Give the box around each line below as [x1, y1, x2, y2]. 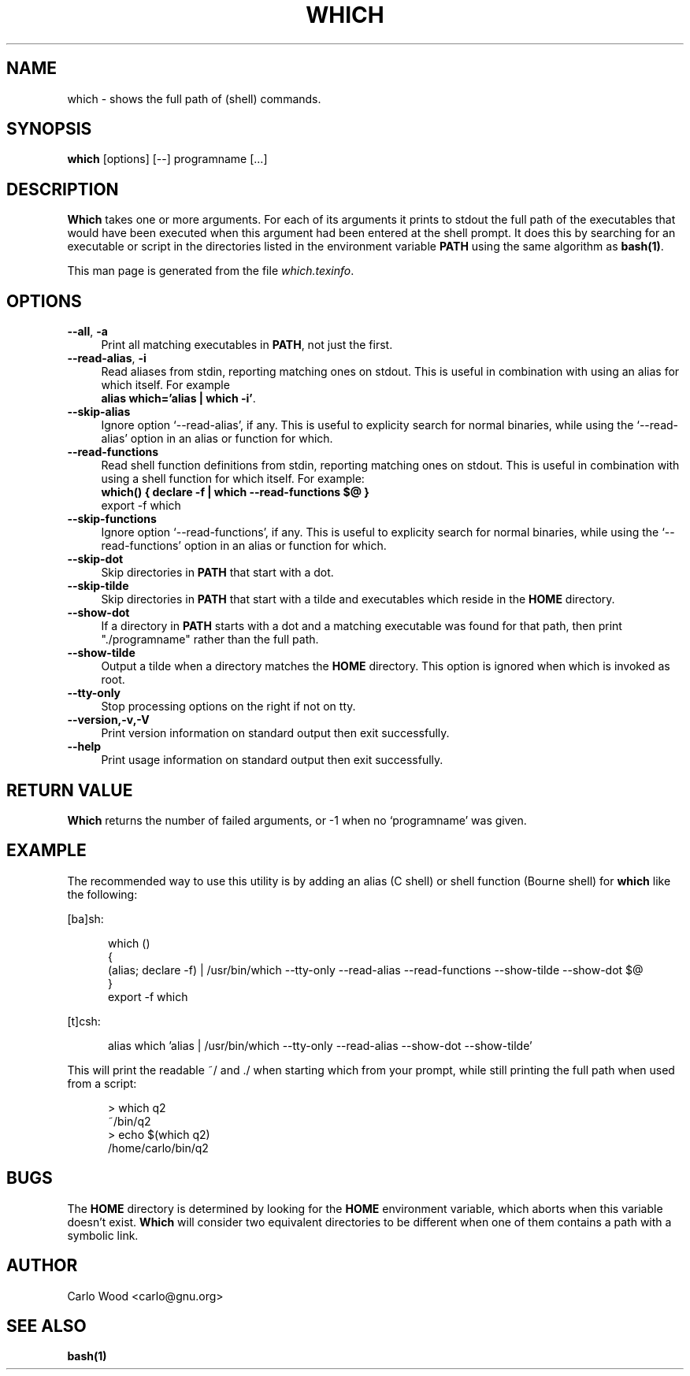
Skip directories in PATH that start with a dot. [101, 566, 334, 580]
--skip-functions [67, 512, 157, 526]
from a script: [67, 1076, 137, 1090]
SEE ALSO [6, 1315, 87, 1336]
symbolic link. [67, 1228, 139, 1242]
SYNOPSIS [6, 119, 92, 139]
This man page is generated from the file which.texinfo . [67, 264, 354, 278]
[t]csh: [67, 1014, 101, 1028]
